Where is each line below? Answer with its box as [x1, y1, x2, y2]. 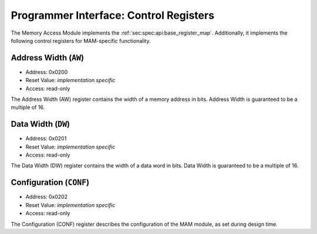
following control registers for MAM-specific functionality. [11, 37, 151, 44]
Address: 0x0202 [25, 194, 68, 201]
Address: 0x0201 [25, 135, 67, 142]
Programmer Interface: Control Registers [11, 9, 214, 22]
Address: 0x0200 [25, 68, 68, 76]
